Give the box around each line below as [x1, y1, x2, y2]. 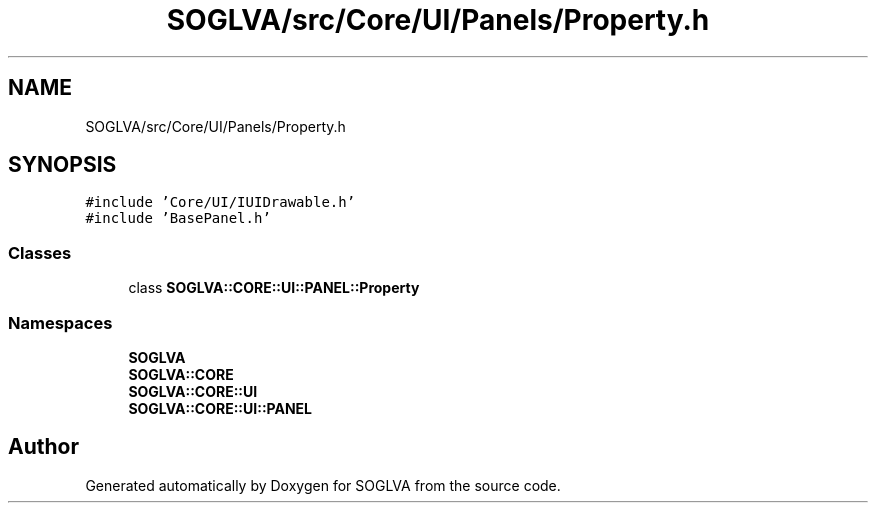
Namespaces [8, 312, 113, 333]
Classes [8, 242, 72, 263]
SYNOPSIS [8, 152, 117, 178]
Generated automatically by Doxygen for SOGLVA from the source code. [85, 476, 561, 494]
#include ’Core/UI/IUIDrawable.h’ [85, 194, 356, 211]
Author [8, 434, 79, 460]
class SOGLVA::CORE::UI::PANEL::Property [128, 279, 420, 297]
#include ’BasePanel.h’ [85, 210, 271, 227]
